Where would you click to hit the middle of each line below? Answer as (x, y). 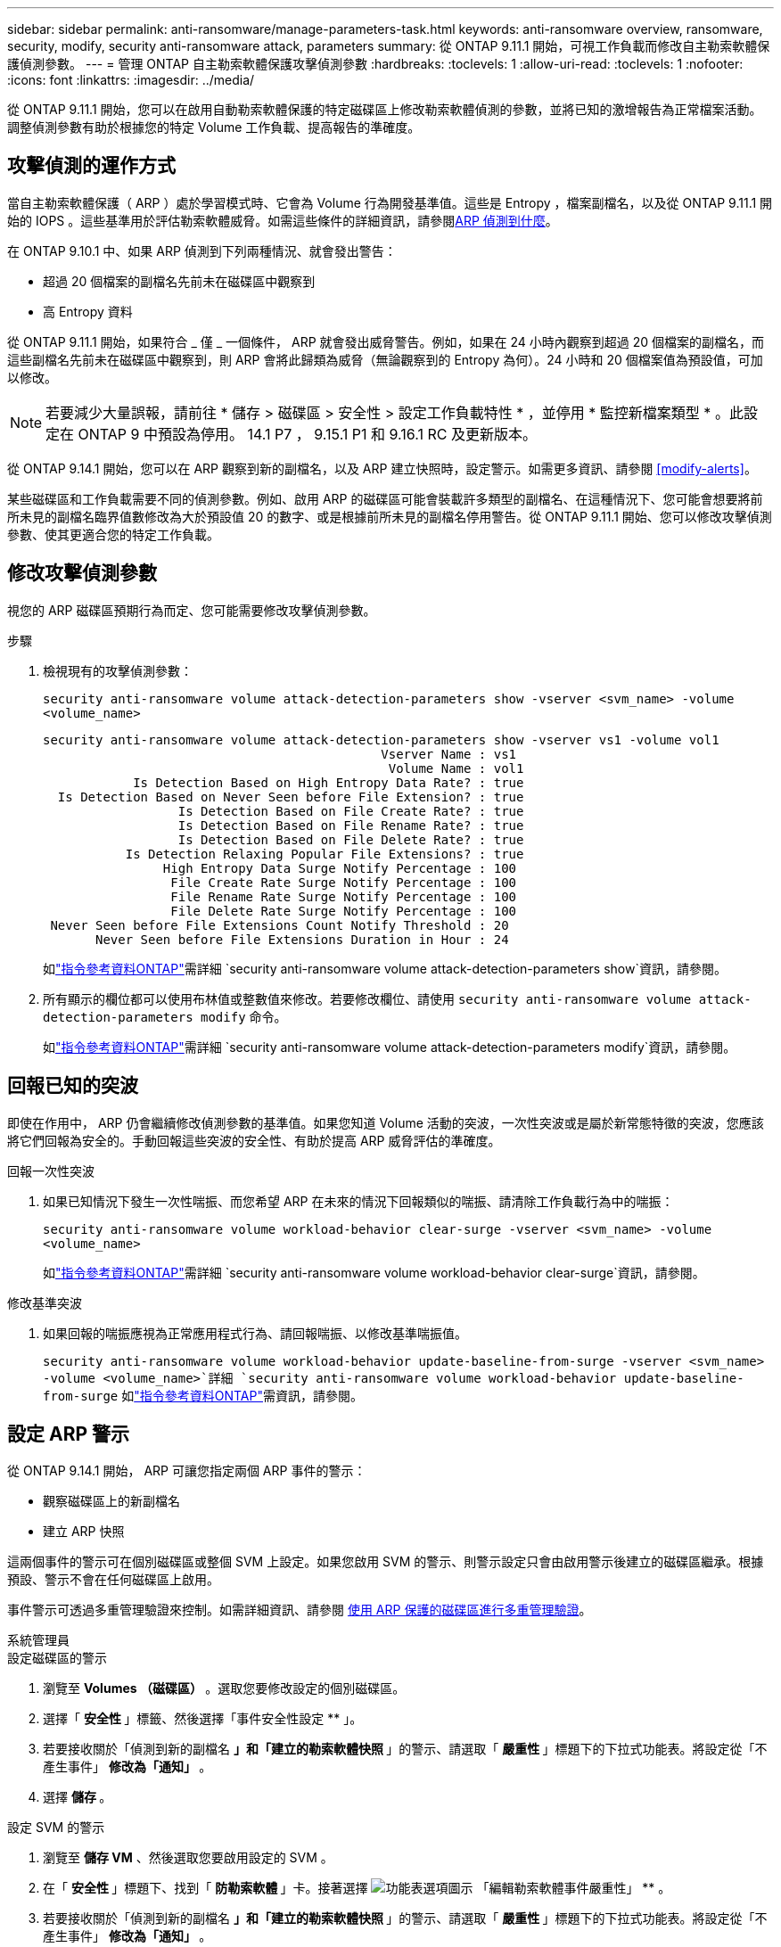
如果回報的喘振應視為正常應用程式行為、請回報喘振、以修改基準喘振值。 (255, 1333)
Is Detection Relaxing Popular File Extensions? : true (325, 854)
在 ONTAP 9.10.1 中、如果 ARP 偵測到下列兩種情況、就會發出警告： (202, 251)
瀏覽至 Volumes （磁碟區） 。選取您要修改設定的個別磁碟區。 (224, 1688)
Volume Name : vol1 (456, 768)
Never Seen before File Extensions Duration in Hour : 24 (302, 939)
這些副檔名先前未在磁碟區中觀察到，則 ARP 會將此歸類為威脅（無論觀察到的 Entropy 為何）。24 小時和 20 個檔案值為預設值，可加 (385, 359)
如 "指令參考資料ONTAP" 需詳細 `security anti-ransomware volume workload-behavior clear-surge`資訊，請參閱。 (374, 1272)
